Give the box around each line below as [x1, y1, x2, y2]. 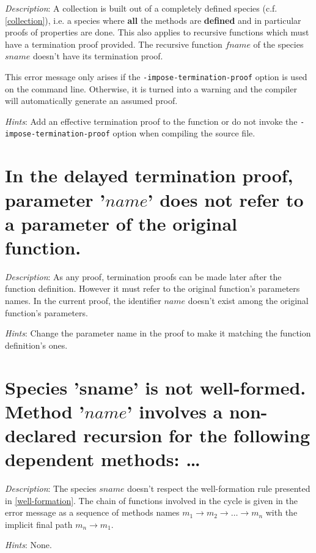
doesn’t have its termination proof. [32, 50, 163, 62]
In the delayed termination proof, [5, 163, 293, 188]
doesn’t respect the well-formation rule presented [127, 482, 310, 495]
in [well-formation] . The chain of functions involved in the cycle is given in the [5, 494, 298, 507]
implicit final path [5, 518, 73, 530]
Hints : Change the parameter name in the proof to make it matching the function [5, 327, 311, 340]
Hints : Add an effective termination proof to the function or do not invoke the [5, 114, 298, 127]
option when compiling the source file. [112, 127, 255, 139]
